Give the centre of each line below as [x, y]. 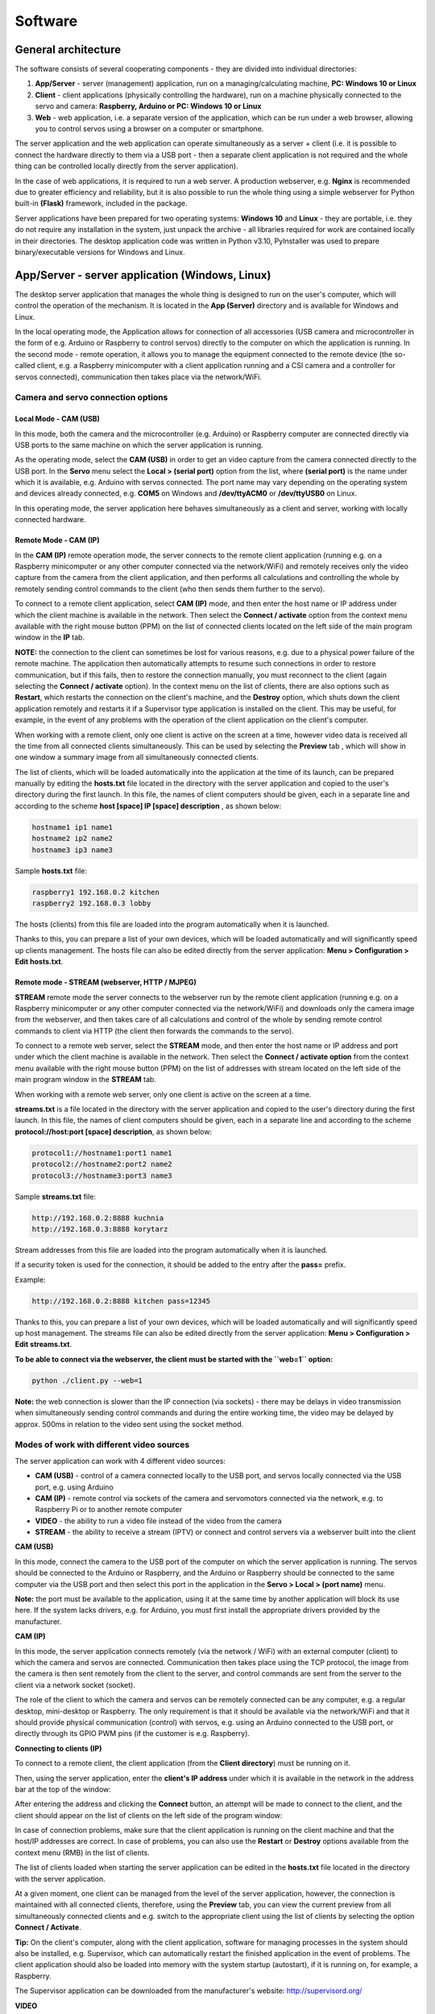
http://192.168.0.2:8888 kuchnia [98, 1218]
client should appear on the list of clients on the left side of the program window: [149, 1815]
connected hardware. [50, 520]
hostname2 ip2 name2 [72, 839]
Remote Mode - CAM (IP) [57, 541]
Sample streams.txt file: [56, 1196]
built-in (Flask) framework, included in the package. [101, 203]
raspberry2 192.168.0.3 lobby [91, 903]
